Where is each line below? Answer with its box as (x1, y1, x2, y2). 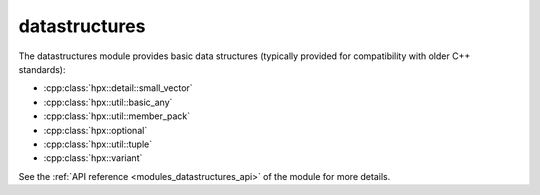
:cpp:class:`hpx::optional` (43, 124, 148, 136)
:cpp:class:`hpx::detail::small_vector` (43, 82, 194, 94)
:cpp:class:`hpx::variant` (43, 152, 143, 164)
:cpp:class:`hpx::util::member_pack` (43, 110, 191, 122)
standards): (18, 63, 66, 75)
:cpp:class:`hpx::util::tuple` (43, 138, 153, 150)
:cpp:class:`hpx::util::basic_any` (43, 96, 173, 108)
